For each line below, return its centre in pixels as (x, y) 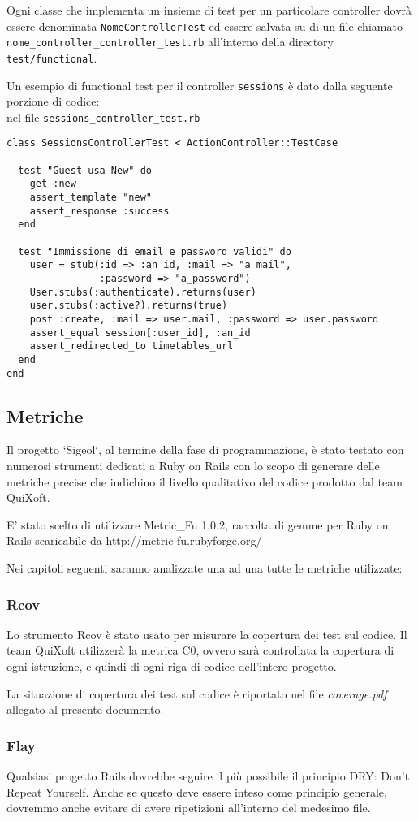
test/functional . (52, 57)
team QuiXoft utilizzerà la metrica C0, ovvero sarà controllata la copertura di (200, 650)
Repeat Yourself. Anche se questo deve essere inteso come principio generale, (197, 791)
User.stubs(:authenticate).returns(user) (143, 292)
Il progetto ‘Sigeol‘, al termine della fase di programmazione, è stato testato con (205, 449)
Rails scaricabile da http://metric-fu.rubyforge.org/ (134, 540)
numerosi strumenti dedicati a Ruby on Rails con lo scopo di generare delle (193, 466)
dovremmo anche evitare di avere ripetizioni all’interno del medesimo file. (189, 808)
